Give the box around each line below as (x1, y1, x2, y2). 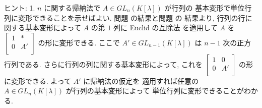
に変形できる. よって (4, 75, 72, 86)
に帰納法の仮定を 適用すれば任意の (83, 75, 199, 86)
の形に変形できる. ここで (38, 37, 120, 47)
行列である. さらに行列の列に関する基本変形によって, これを (4, 59, 203, 69)
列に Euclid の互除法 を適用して (113, 22, 218, 33)
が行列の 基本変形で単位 (164, 3, 245, 13)
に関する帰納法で (44, 3, 101, 13)
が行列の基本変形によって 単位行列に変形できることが (65, 85, 244, 96)
